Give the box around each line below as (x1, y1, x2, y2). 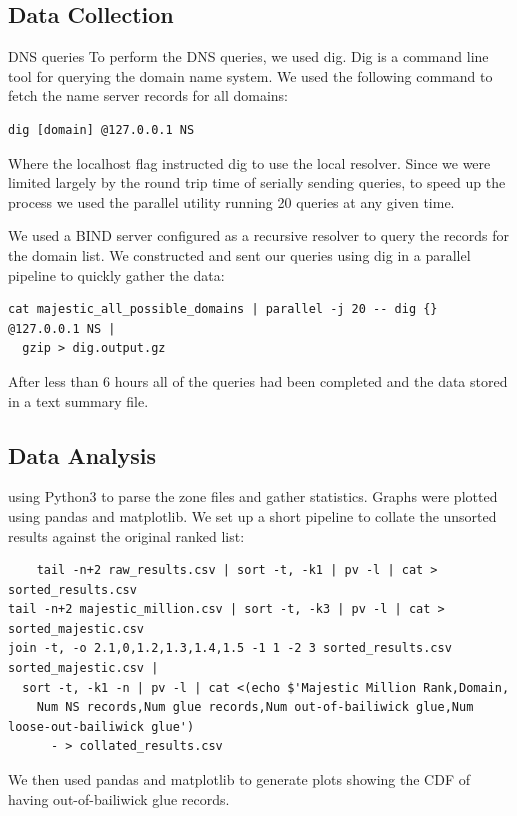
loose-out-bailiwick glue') (8, 719, 195, 734)
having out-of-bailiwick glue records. (8, 788, 230, 809)
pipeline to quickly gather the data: (8, 264, 225, 285)
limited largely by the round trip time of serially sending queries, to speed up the (8, 172, 506, 193)
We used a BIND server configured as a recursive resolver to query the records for (8, 225, 509, 246)
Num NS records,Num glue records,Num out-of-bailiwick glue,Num (36, 700, 474, 715)
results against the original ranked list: (8, 525, 245, 546)
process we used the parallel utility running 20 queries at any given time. (8, 191, 455, 212)
